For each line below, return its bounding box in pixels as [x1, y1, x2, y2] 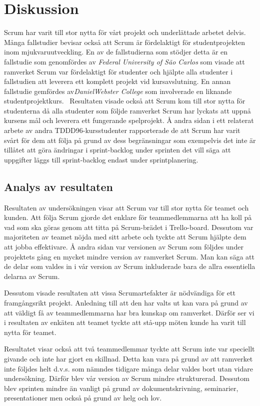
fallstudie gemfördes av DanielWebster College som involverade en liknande [4, 85, 232, 96]
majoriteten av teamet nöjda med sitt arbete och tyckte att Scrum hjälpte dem [4, 231, 246, 242]
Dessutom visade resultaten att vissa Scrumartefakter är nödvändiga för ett [4, 287, 235, 298]
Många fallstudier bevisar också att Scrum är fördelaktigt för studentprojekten [4, 36, 245, 47]
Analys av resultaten [4, 178, 113, 194]
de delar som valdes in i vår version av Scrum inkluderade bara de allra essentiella [4, 261, 255, 271]
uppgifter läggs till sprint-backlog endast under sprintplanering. [4, 154, 198, 164]
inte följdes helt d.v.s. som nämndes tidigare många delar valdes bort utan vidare [4, 363, 253, 373]
